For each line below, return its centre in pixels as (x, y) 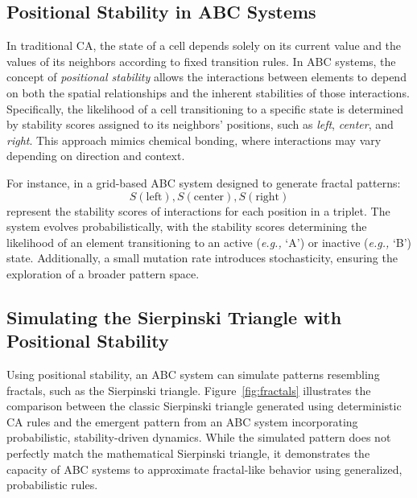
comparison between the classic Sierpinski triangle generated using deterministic (204, 406)
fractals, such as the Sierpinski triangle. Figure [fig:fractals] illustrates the (189, 390)
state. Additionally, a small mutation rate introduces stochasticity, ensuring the (202, 258)
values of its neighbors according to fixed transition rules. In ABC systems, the (201, 61)
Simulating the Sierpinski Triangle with (174, 317)
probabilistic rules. (52, 485)
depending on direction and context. (96, 156)
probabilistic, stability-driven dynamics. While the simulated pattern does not (199, 437)
